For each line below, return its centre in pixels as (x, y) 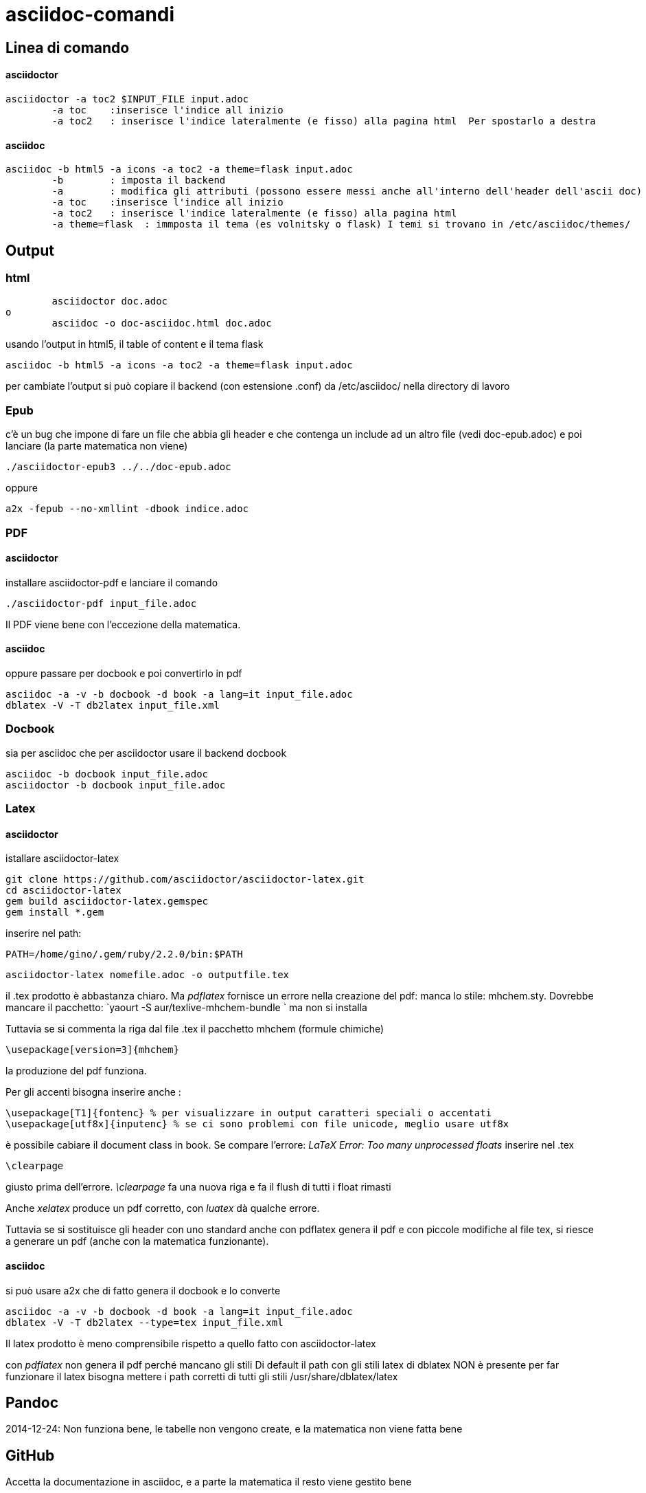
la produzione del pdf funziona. (76, 1071)
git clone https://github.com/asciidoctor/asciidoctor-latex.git (185, 880)
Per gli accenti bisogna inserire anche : (93, 1092)
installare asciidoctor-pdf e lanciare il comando (112, 582)
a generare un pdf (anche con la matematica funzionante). (137, 1241)
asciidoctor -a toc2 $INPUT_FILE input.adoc (127, 99)
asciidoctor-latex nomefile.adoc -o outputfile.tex (148, 975)
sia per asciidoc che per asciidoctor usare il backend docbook (146, 753)
